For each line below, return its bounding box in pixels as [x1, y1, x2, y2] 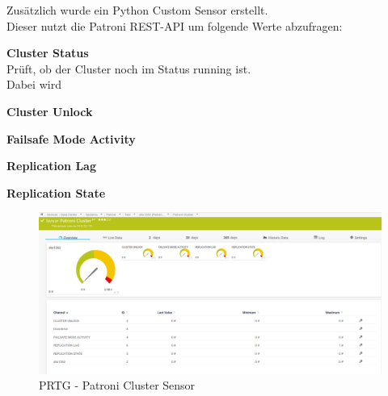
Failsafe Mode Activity [6, 130, 136, 147]
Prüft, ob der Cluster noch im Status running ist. [6, 60, 251, 77]
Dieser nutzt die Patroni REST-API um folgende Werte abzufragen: [6, 17, 343, 34]
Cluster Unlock [6, 102, 93, 119]
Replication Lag [6, 157, 96, 174]
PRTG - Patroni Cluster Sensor [39, 377, 196, 394]
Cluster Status [6, 44, 89, 61]
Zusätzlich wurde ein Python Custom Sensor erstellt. [6, 2, 268, 18]
